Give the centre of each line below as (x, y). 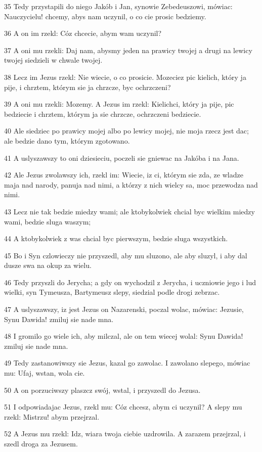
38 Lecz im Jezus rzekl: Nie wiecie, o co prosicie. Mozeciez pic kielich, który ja (125, 77)
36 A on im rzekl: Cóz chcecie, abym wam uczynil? (83, 33)
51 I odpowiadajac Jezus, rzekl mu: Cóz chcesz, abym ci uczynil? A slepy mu (123, 407)
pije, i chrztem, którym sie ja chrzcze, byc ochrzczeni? (88, 87)
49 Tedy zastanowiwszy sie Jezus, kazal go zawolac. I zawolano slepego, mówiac (127, 363)
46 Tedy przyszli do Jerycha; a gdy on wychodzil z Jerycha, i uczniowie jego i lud (130, 282)
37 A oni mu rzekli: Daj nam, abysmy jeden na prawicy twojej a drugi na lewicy (128, 50)
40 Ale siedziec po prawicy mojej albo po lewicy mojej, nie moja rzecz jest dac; (126, 131)
